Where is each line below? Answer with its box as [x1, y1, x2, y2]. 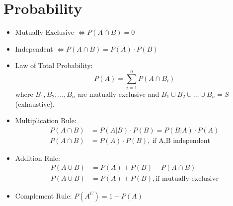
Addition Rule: [15, 152, 60, 163]
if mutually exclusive [155, 175, 219, 182]
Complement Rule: [15, 190, 72, 201]
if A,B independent [152, 137, 210, 144]
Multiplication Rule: [15, 115, 77, 126]
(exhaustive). [15, 98, 55, 109]
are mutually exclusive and [78, 89, 159, 99]
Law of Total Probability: [15, 60, 93, 70]
